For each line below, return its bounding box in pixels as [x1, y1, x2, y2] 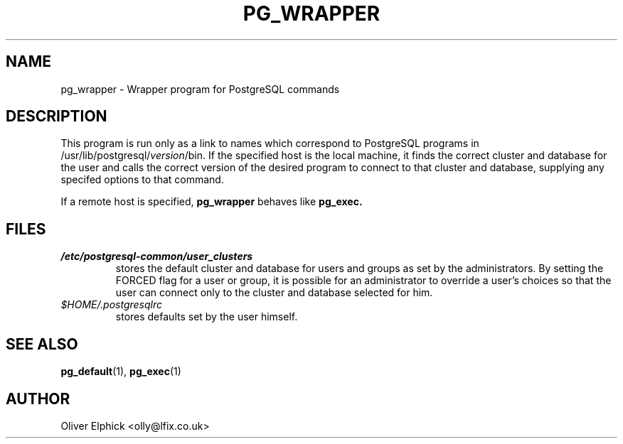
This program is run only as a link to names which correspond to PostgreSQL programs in [60, 137, 479, 150]
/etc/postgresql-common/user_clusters [60, 250, 253, 263]
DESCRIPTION [6, 107, 107, 126]
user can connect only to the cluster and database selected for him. [115, 286, 433, 299]
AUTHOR [6, 389, 70, 408]
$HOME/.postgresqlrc [60, 298, 162, 311]
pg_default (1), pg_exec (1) [60, 365, 181, 378]
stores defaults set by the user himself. [115, 310, 298, 323]
